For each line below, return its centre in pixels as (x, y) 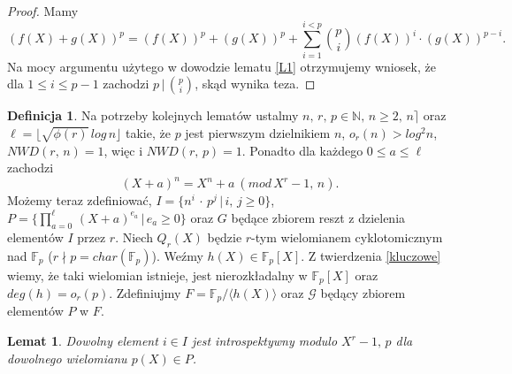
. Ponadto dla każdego (302, 150)
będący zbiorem (363, 293)
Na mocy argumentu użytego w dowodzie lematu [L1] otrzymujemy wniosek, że (222, 66)
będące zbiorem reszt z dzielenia (318, 217)
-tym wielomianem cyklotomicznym (347, 237)
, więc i (123, 150)
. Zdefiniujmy (145, 293)
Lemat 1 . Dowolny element (83, 341)
